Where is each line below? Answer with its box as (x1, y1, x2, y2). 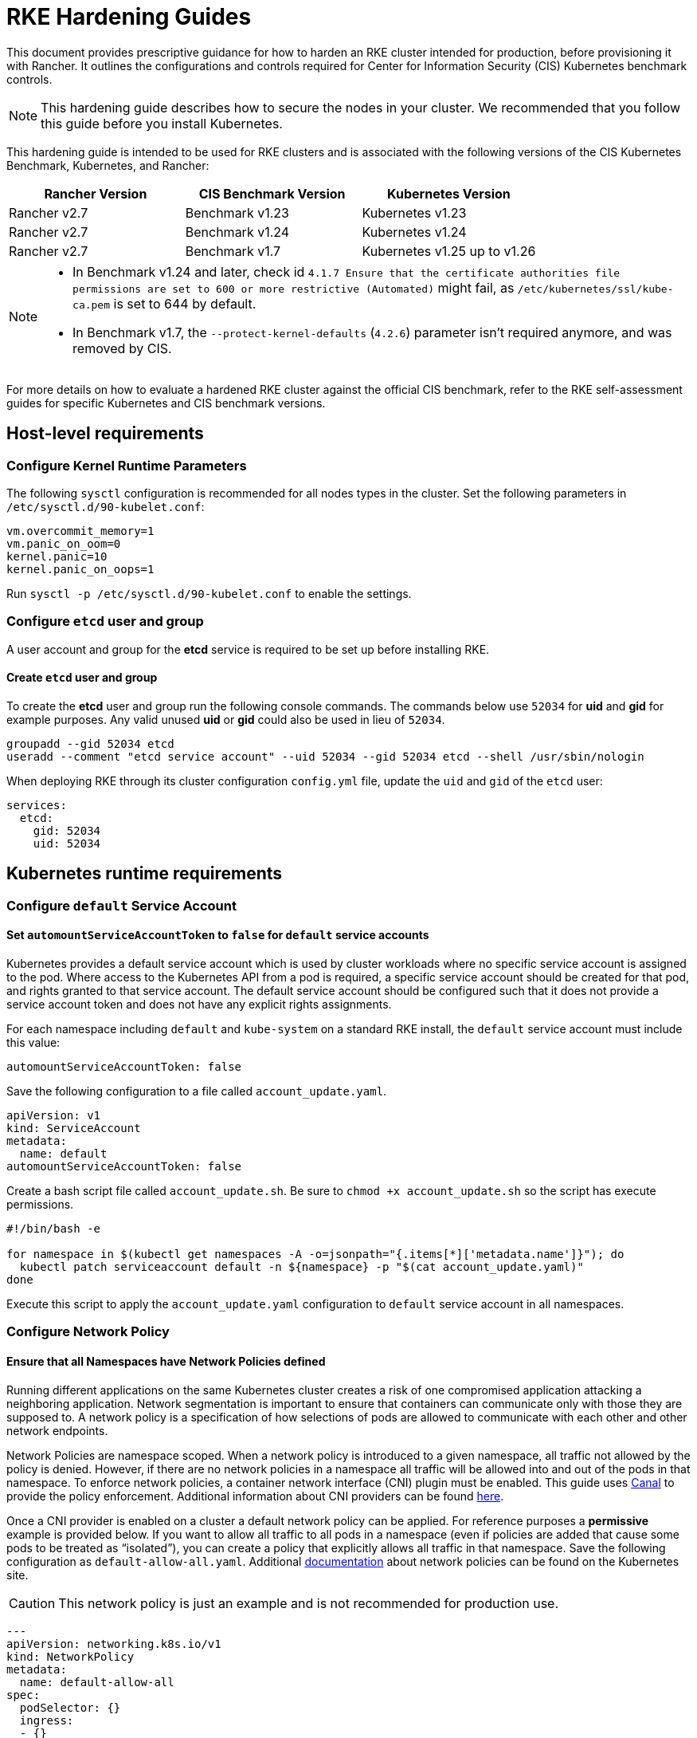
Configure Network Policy (6, 1323, 170, 1340)
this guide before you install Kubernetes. (41, 115, 283, 132)
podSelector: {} (19, 1701, 121, 1714)
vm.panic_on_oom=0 (6, 537, 121, 550)
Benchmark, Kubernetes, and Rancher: (6, 158, 209, 172)
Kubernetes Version (387, 185, 511, 202)
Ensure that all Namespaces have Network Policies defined (6, 1354, 326, 1368)
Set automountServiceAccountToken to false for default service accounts (6, 928, 429, 942)
